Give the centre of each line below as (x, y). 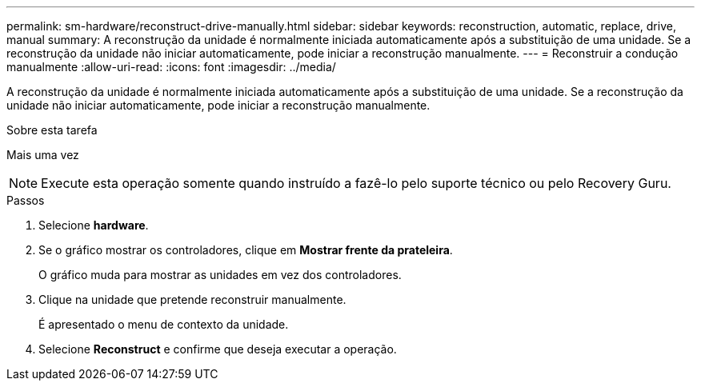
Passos (26, 200)
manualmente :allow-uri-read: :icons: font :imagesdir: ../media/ (171, 67)
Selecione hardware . (94, 225)
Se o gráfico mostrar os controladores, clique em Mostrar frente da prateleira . (246, 250)
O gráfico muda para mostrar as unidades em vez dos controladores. (220, 275)
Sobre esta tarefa (52, 130)
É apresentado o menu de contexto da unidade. (164, 324)
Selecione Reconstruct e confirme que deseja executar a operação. (218, 349)
